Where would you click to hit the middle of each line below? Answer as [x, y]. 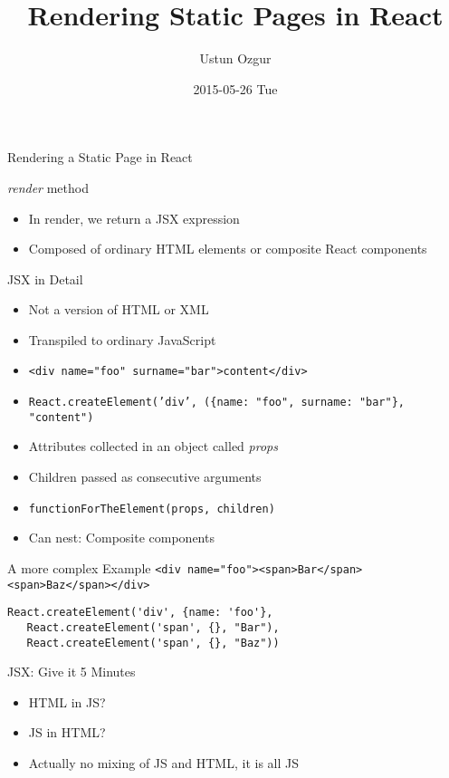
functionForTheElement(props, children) [152, 509]
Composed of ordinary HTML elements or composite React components [228, 249]
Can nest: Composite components [121, 538]
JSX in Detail [45, 279]
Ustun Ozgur [235, 58]
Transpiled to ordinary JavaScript [122, 339]
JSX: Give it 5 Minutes [72, 672]
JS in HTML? [67, 732]
